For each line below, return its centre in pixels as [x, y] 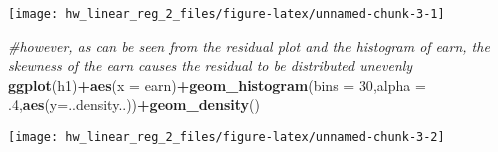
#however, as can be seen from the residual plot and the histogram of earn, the [249, 45]
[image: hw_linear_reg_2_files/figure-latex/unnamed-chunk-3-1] [226, 14]
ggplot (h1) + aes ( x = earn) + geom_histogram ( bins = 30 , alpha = [217, 84]
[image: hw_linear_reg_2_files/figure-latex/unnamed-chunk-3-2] [226, 137]
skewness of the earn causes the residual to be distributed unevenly [210, 65]
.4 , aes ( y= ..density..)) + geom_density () [134, 104]
